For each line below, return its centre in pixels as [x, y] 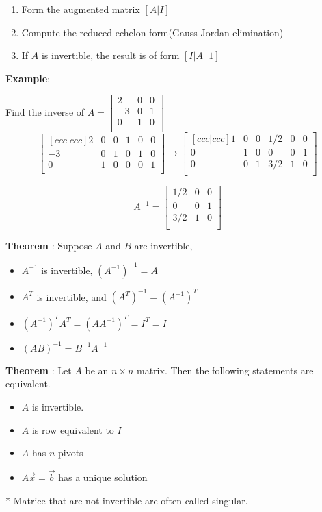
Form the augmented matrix [81, 9]
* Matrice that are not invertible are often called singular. [127, 500]
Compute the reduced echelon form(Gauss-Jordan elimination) [152, 32]
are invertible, [163, 245]
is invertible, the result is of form [110, 55]
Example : [28, 78]
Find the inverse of [45, 111]
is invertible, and [71, 296]
